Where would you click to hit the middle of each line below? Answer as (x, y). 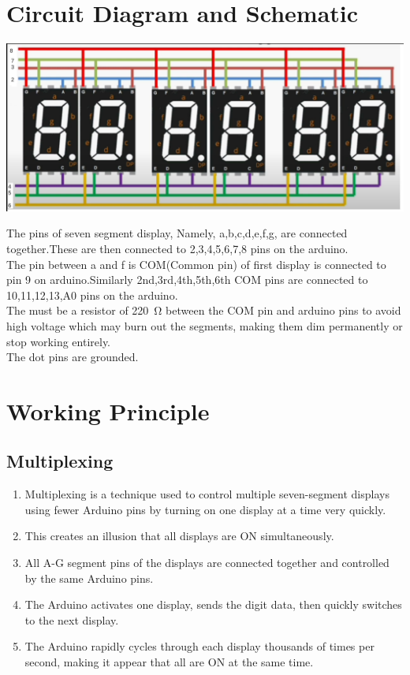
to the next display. (72, 619)
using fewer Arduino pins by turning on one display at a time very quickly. (205, 509)
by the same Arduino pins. (89, 578)
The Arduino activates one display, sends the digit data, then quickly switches (213, 604)
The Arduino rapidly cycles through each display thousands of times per (199, 646)
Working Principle (108, 410)
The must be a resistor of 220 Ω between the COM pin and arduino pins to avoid (204, 310)
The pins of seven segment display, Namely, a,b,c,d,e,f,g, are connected (177, 233)
